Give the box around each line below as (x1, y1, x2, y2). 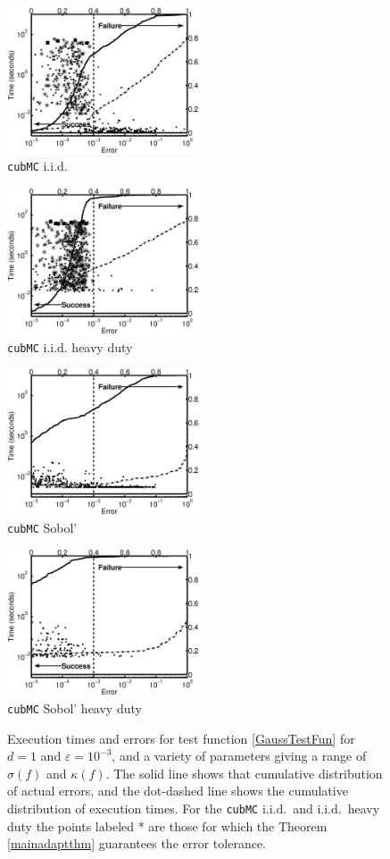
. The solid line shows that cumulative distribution (105, 763, 383, 782)
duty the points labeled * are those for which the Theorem (7, 816, 328, 835)
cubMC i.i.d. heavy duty (7, 337, 133, 356)
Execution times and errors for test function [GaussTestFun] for (7, 728, 355, 747)
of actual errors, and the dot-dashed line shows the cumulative (7, 781, 348, 800)
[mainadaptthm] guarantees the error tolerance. (7, 834, 267, 853)
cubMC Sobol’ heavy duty (7, 698, 142, 717)
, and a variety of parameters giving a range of (112, 746, 367, 765)
